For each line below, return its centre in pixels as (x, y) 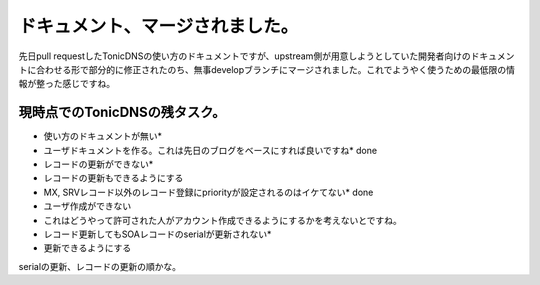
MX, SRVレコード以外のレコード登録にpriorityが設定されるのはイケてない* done (208, 192)
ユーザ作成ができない (87, 206)
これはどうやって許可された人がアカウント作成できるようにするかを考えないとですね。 (222, 220)
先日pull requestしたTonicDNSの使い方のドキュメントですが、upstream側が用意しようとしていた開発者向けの (244, 56)
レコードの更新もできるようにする (113, 178)
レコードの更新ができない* (98, 164)
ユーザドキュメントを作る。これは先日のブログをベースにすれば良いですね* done (210, 150)
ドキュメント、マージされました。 (158, 26)
